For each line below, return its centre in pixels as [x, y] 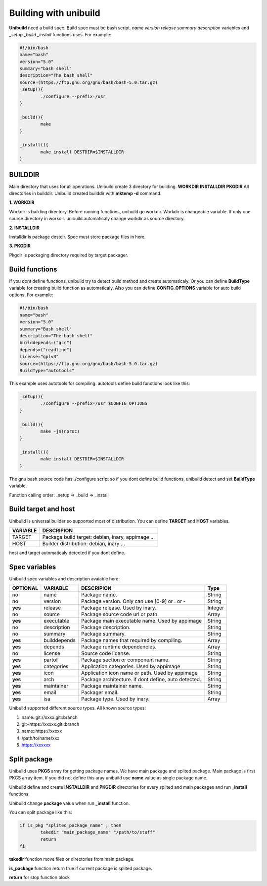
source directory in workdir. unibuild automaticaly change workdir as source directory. [97, 219]
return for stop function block [40, 877]
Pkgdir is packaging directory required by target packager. [69, 255]
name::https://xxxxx [42, 731]
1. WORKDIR [22, 202]
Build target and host [42, 509]
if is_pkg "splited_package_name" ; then [70, 825]
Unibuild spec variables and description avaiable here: [65, 578]
